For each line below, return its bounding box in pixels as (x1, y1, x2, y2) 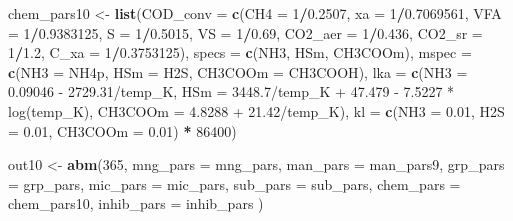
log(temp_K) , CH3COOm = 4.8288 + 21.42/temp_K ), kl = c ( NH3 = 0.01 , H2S (8, 100, 505, 121)
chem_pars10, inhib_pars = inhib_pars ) (8, 193, 264, 214)
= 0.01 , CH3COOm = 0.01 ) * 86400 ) (8, 120, 237, 141)
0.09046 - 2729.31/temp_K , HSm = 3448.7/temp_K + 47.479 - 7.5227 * (8, 81, 455, 102)
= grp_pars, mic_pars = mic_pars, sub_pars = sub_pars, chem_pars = (8, 173, 461, 194)
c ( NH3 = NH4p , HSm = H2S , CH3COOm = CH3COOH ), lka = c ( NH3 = (8, 61, 468, 82)
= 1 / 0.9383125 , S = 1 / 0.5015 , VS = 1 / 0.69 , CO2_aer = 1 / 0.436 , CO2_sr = (8, 22, 483, 43)
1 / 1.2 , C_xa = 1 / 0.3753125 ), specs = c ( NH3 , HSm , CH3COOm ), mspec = (8, 42, 472, 63)
